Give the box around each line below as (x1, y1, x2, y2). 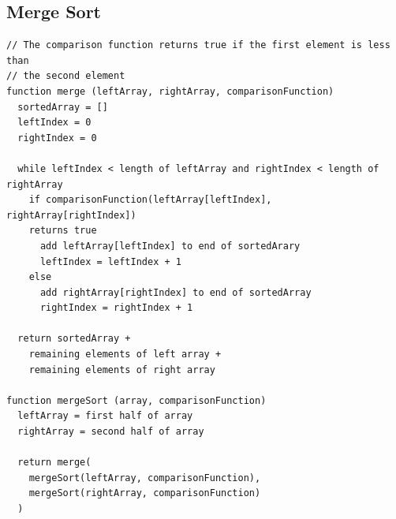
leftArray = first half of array (17, 410, 193, 422)
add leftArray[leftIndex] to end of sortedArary (39, 240, 301, 252)
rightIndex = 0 (17, 132, 97, 144)
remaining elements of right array (28, 364, 215, 375)
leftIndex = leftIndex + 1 (39, 256, 181, 267)
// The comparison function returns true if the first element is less (6, 39, 390, 51)
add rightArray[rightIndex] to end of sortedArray (39, 286, 312, 298)
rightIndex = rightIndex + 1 (39, 302, 193, 314)
